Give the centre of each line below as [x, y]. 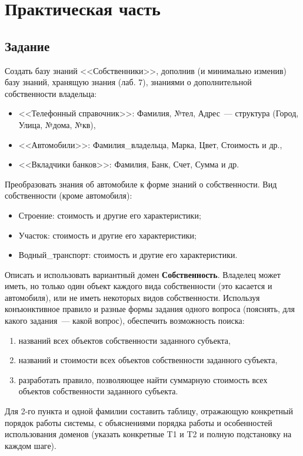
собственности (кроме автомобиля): [69, 195]
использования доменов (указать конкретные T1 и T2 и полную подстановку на [148, 434]
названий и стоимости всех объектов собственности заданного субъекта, [148, 360]
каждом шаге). [31, 445]
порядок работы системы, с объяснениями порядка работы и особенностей [139, 422]
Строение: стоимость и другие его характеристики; [110, 215]
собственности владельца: [51, 93]
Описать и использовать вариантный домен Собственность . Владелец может [143, 274]
